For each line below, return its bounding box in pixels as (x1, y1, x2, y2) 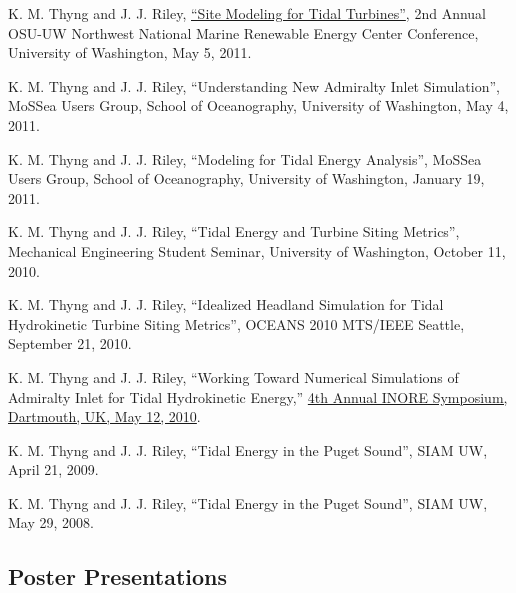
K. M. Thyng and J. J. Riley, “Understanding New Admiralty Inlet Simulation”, (8, 75, 500, 96)
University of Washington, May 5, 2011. (8, 42, 252, 63)
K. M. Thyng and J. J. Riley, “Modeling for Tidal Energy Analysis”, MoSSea (8, 148, 482, 169)
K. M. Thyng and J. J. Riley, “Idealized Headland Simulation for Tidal (8, 294, 444, 315)
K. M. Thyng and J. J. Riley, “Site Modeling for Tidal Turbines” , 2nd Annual (8, 3, 486, 23)
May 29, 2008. (8, 512, 94, 533)
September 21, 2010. (8, 333, 132, 354)
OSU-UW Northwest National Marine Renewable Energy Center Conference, (8, 22, 479, 43)
